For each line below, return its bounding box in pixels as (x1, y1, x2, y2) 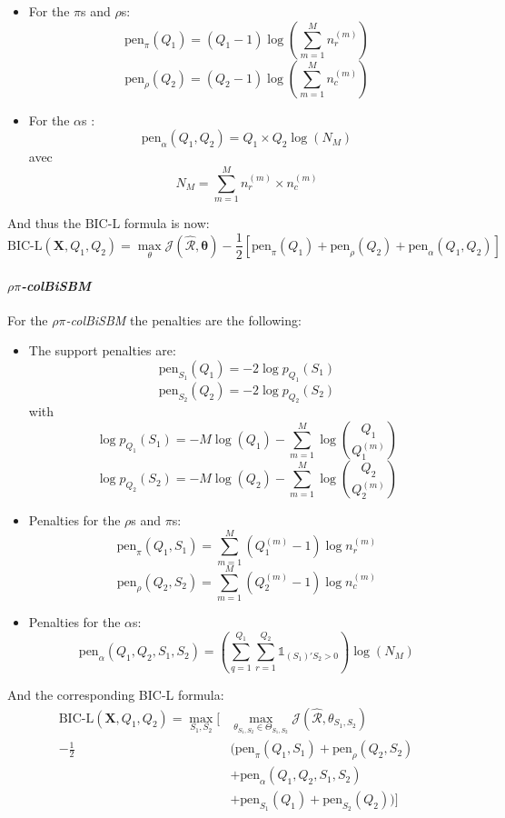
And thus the (7, 213, 81, 232)
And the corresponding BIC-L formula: (7, 685, 224, 704)
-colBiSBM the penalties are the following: (65, 310, 302, 329)
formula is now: (124, 213, 210, 232)
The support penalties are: (28, 341, 176, 360)
